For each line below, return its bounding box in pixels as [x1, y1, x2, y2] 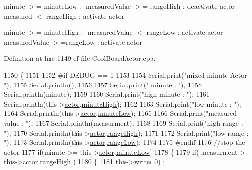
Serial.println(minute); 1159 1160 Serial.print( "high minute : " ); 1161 [4, 89, 210, 99]
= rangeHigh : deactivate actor [142, 1, 235, 11]
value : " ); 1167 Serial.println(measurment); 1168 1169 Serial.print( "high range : [4, 117, 243, 128]
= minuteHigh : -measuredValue [36, 27, 133, 37]
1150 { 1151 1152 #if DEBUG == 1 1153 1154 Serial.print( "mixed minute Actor [4, 69, 247, 80]
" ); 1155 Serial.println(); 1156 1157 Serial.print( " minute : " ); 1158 [4, 79, 202, 89]
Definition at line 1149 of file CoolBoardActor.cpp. [4, 53, 156, 63]
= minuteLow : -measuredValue [36, 1, 131, 11]
